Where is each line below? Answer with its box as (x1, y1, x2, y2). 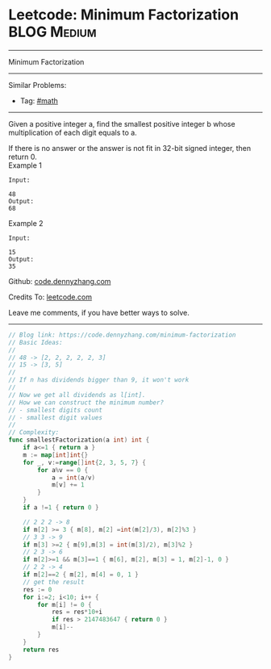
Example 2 (8, 218, 44, 228)
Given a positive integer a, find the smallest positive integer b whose (8, 119, 236, 128)
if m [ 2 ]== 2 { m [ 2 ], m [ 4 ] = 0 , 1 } (23, 571, 140, 579)
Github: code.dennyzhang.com (8, 276, 111, 286)
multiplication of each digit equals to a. (8, 128, 137, 137)
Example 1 (8, 160, 42, 170)
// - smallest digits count (8, 406, 103, 414)
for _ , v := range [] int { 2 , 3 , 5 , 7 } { (23, 458, 147, 466)
